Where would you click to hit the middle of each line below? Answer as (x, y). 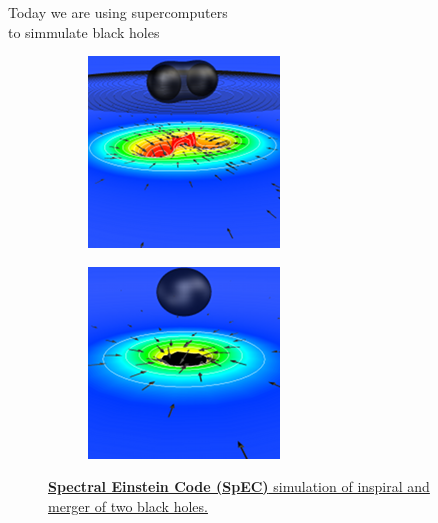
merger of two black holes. (128, 505)
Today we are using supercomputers (118, 12)
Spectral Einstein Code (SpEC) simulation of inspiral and (239, 486)
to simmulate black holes (84, 31)
